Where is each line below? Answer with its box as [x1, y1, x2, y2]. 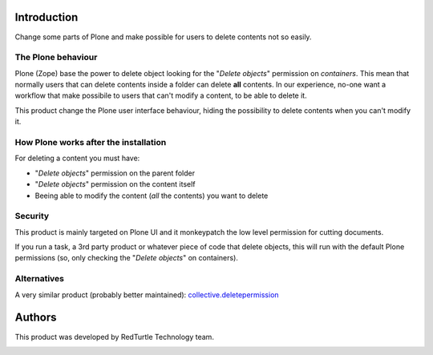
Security [14, 211, 50, 222]
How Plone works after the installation [14, 136, 167, 147]
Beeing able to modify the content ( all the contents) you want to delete [34, 191, 269, 200]
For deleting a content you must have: [14, 153, 140, 163]
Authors [14, 311, 57, 325]
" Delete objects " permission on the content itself [34, 180, 196, 189]
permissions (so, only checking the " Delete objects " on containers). [14, 253, 238, 263]
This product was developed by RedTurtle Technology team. [14, 332, 214, 341]
